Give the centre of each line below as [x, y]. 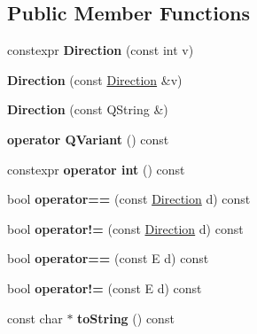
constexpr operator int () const [96, 169]
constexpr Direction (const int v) [101, 50]
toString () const [126, 318]
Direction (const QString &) [88, 109]
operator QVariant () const [88, 139]
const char [35, 318]
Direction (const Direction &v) [95, 79]
